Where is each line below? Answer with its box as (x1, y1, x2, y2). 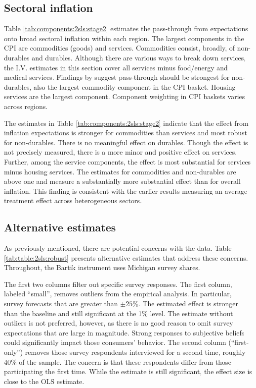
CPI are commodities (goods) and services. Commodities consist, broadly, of (4, 43, 235, 53)
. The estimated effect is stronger (138, 298, 238, 309)
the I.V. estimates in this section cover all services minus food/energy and (4, 62, 228, 72)
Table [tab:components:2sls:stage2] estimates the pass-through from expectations (4, 23, 248, 34)
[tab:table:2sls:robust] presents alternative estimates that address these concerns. (4, 252, 248, 263)
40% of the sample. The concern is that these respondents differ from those (4, 356, 231, 367)
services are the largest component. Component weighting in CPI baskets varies (4, 91, 245, 102)
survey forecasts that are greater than (4, 298, 118, 309)
